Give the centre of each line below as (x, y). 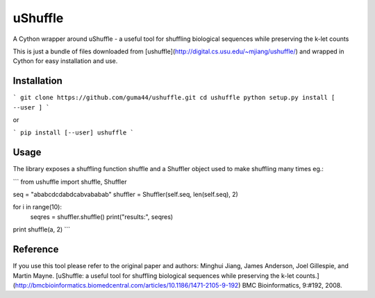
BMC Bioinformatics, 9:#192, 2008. (292, 285)
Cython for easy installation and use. (65, 61)
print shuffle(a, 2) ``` (42, 229)
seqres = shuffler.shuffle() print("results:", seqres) (102, 217)
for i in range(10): (37, 207)
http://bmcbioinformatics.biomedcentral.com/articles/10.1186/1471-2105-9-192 (127, 285)
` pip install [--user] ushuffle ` (74, 133)
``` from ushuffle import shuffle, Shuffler (70, 182)
